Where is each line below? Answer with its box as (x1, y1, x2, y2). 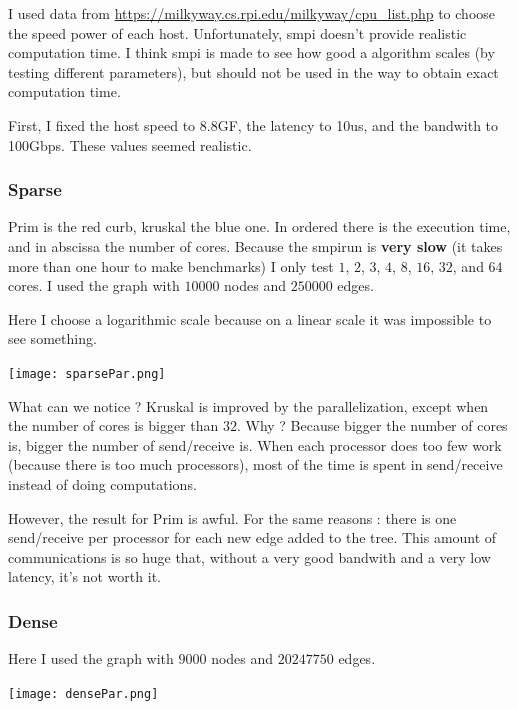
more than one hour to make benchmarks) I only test (8, 255, 334, 276)
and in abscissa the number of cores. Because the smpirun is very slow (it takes (8, 235, 503, 256)
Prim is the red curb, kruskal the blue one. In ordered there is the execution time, (8, 216, 511, 237)
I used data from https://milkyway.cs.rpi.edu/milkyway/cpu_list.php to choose (8, 3, 496, 23)
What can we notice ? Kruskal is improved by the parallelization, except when (8, 395, 489, 416)
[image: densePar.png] (8, 686, 159, 701)
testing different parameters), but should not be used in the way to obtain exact (8, 61, 499, 82)
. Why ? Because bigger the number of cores (236, 415, 508, 436)
